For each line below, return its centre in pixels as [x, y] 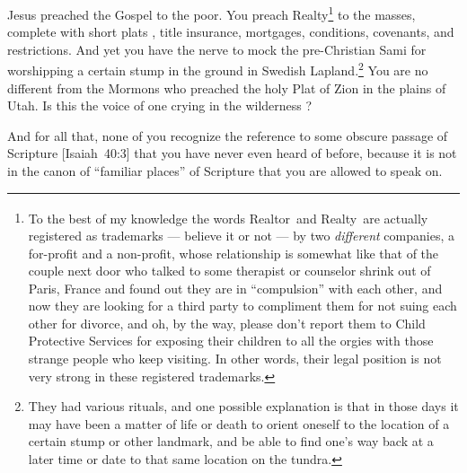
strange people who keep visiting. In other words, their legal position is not [235, 359]
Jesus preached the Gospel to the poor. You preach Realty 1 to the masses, [211, 13]
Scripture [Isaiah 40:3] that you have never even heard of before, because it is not [232, 153]
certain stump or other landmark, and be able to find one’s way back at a [231, 441]
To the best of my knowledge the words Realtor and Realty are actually [228, 218]
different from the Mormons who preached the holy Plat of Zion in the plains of [227, 88]
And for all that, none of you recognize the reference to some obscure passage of [228, 135]
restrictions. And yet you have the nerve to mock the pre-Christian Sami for [217, 49]
